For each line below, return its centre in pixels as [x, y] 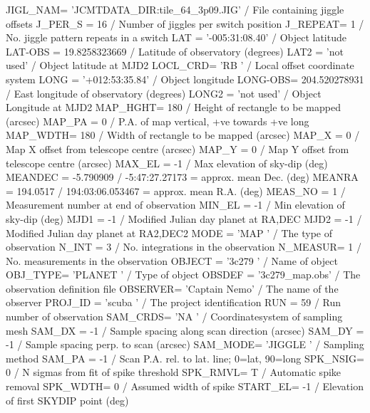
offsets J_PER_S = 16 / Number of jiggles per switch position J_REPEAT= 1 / [185, 23]
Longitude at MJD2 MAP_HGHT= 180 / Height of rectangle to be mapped [173, 107]
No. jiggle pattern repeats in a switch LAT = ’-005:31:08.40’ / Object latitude [176, 37]
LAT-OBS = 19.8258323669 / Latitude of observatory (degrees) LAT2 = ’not [175, 51]
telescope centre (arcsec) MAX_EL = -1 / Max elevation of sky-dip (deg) [167, 163]
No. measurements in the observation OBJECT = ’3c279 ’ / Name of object [172, 260]
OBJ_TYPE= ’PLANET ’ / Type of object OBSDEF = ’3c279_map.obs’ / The [183, 275]
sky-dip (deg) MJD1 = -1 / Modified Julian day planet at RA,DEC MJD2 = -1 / [184, 218]
